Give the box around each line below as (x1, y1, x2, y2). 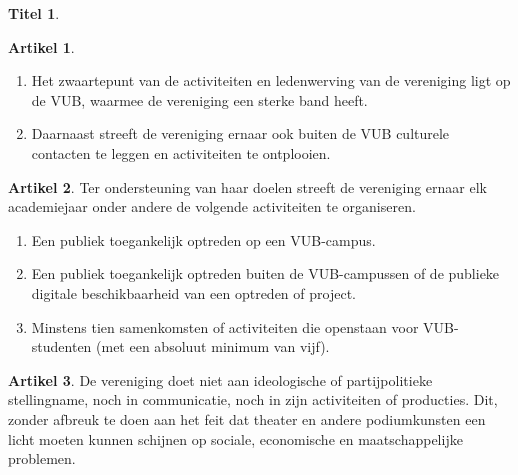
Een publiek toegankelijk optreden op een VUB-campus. (31, 229, 376, 250)
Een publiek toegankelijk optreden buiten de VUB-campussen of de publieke (31, 263, 500, 284)
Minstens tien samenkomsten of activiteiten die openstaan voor (31, 316, 419, 337)
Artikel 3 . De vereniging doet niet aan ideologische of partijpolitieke (8, 369, 433, 390)
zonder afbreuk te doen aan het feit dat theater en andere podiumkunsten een (8, 408, 486, 429)
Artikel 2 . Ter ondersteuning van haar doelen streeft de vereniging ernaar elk (8, 176, 488, 197)
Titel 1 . (8, 3, 60, 23)
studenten (31, 336, 92, 357)
